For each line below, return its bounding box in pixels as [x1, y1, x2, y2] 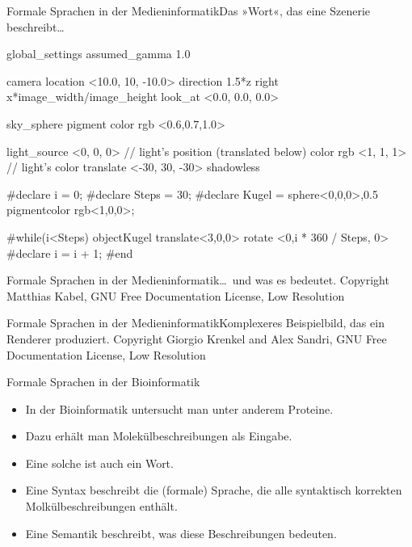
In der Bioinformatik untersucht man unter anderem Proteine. [25, 400, 334, 417]
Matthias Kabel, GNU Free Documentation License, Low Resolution [6, 287, 345, 304]
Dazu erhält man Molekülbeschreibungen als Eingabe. [25, 427, 292, 444]
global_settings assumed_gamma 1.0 [6, 45, 191, 62]
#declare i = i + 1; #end [6, 244, 133, 261]
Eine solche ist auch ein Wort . [25, 454, 174, 471]
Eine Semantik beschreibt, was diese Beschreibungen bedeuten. [25, 524, 337, 541]
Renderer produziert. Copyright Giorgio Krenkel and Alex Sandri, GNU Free [6, 330, 387, 347]
